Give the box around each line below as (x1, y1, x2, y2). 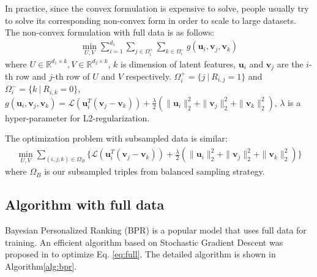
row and (15, 69, 47, 82)
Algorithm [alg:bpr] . (5, 259, 77, 272)
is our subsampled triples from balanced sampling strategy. (44, 165, 265, 178)
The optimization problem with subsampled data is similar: (5, 132, 228, 145)
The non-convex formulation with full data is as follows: (5, 26, 215, 39)
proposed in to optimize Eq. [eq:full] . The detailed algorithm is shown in (5, 248, 276, 260)
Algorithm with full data (5, 195, 165, 214)
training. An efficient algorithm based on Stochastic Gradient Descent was (5, 235, 283, 248)
